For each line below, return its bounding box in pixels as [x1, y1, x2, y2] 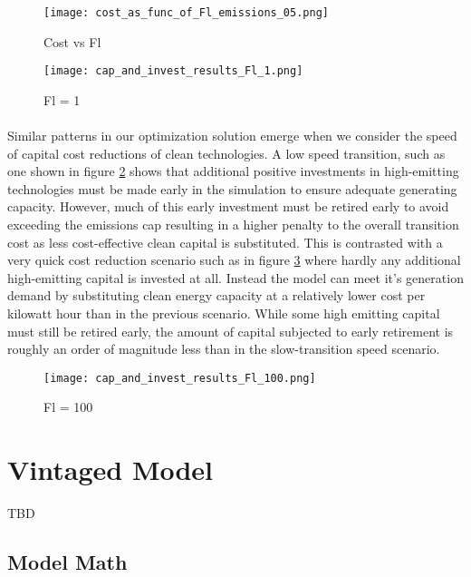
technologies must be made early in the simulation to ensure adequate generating [7, 179, 457, 198]
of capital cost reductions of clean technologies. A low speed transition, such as [7, 143, 446, 162]
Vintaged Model [7, 451, 214, 488]
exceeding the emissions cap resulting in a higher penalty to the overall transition [7, 215, 459, 234]
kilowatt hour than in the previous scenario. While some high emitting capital [7, 304, 440, 323]
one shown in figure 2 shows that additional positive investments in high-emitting [7, 161, 459, 181]
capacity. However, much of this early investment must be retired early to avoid [7, 197, 449, 216]
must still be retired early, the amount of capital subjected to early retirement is [7, 321, 454, 340]
